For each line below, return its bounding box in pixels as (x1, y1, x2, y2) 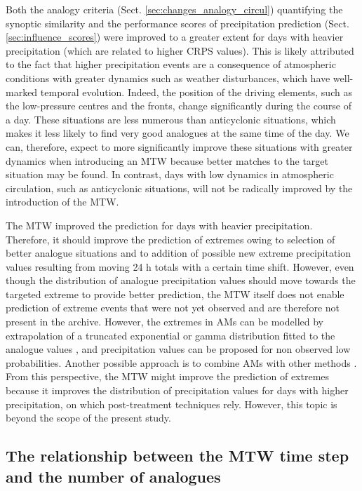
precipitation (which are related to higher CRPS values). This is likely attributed (6, 43, 354, 58)
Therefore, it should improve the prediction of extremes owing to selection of (6, 231, 335, 246)
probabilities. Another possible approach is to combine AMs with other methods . (6, 355, 357, 370)
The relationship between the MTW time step (6, 445, 349, 466)
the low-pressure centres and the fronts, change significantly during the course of (6, 98, 352, 113)
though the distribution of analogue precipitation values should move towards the (6, 273, 356, 288)
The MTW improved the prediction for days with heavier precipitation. (6, 217, 313, 232)
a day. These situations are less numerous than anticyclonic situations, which (6, 112, 336, 126)
